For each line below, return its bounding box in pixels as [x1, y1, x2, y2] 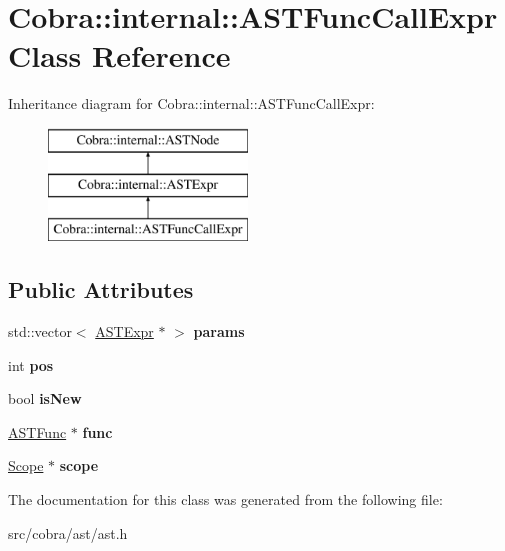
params [193, 321, 245, 342]
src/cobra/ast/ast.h [8, 522, 128, 543]
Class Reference [8, 35, 231, 76]
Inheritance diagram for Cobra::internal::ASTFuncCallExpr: [8, 93, 375, 114]
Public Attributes [8, 274, 194, 305]
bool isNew [8, 388, 82, 409]
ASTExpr [95, 321, 154, 342]
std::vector [8, 321, 72, 342]
